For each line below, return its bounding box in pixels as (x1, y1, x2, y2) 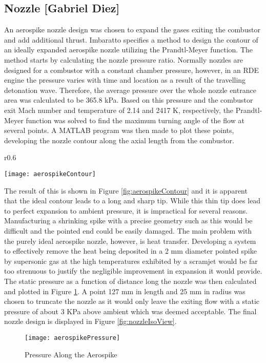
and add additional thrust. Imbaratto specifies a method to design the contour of (4, 34, 258, 45)
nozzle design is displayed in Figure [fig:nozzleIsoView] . (4, 316, 177, 327)
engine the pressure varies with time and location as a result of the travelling (4, 74, 246, 85)
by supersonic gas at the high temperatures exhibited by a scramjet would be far (4, 255, 258, 266)
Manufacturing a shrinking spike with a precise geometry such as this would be (4, 215, 253, 226)
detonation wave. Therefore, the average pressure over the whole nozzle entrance (4, 84, 256, 95)
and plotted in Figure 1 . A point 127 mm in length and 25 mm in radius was (4, 285, 245, 296)
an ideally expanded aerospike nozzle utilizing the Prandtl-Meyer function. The (4, 44, 253, 55)
